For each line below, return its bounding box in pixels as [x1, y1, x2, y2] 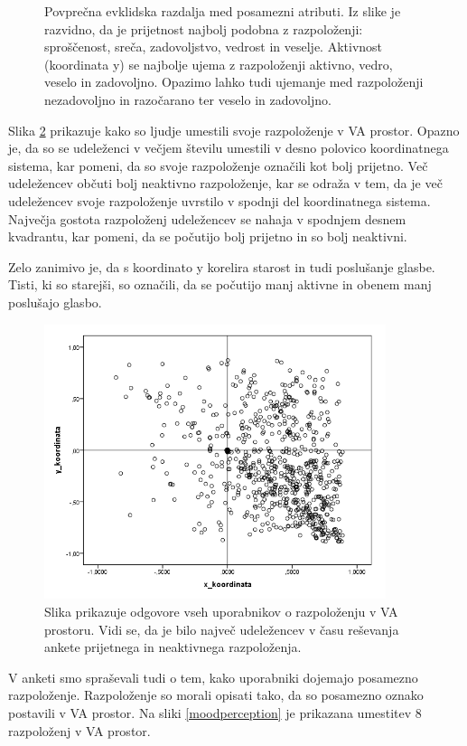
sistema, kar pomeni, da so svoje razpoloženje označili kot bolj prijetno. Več [8, 156, 428, 175]
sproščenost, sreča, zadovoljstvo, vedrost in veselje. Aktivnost [44, 37, 383, 56]
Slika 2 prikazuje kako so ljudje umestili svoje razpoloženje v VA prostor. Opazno [8, 120, 460, 139]
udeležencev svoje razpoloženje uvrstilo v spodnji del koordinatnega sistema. [8, 191, 431, 210]
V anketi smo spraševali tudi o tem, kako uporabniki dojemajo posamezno [8, 667, 418, 686]
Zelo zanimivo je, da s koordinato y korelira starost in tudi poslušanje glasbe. [8, 257, 435, 276]
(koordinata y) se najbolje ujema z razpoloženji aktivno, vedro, [44, 54, 393, 73]
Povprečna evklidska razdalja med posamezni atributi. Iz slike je [44, 2, 401, 20]
